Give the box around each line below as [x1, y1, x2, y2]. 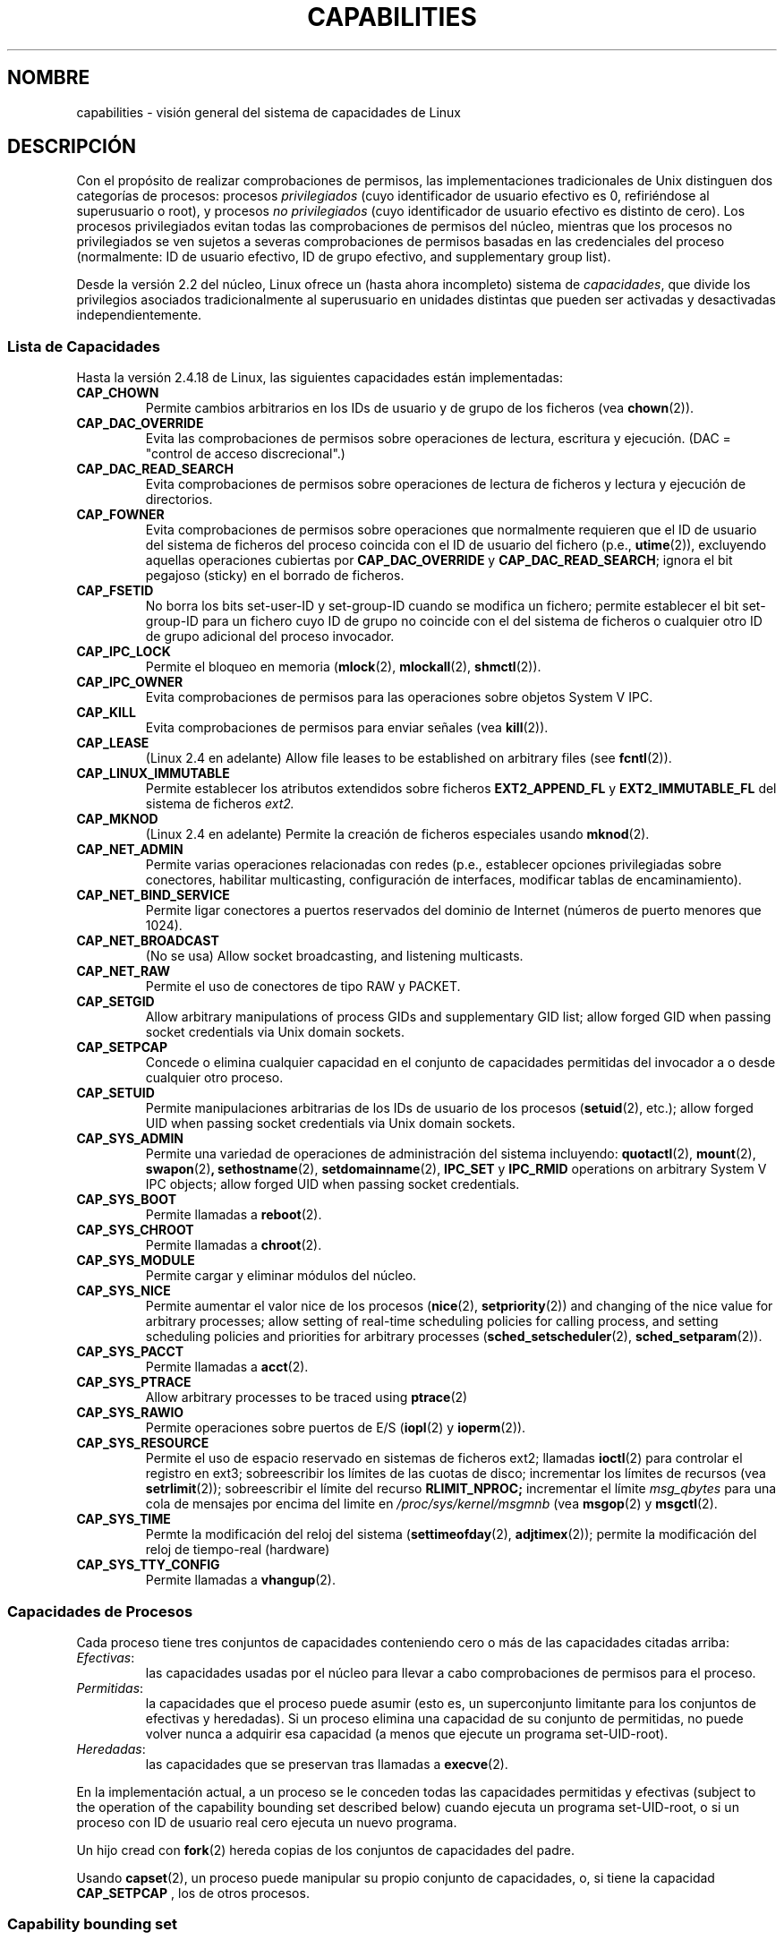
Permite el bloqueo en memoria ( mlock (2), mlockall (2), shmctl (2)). [145, 659, 541, 675]
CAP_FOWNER [76, 507, 165, 523]
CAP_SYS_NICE [76, 1283, 171, 1299]
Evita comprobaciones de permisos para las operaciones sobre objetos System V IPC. [145, 689, 653, 705]
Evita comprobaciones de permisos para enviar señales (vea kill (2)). [145, 720, 549, 736]
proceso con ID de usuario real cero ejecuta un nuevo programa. [76, 1814, 457, 1830]
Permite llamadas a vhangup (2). [145, 1572, 337, 1588]
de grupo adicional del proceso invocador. [145, 628, 395, 645]
